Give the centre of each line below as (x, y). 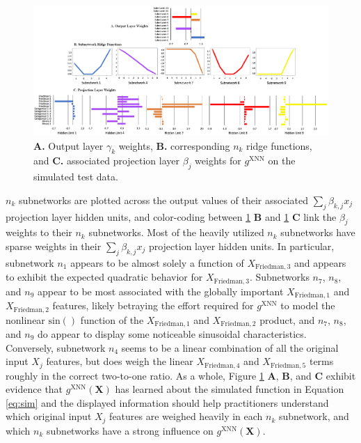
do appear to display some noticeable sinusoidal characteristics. (172, 333)
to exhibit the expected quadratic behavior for (104, 277)
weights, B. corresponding (174, 145)
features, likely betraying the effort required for (153, 305)
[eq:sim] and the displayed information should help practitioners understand (167, 402)
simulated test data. (76, 177)
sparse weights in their (54, 246)
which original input (49, 416)
